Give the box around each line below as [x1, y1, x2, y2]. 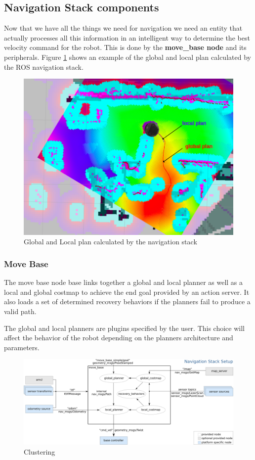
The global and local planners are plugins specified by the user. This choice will [4, 322, 245, 333]
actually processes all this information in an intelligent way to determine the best [4, 32, 250, 43]
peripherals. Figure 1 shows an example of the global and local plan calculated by [4, 51, 251, 62]
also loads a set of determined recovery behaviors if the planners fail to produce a [4, 296, 251, 307]
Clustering [24, 447, 55, 457]
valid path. [4, 306, 37, 317]
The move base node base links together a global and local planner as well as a [4, 277, 243, 287]
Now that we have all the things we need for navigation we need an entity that [4, 23, 243, 33]
